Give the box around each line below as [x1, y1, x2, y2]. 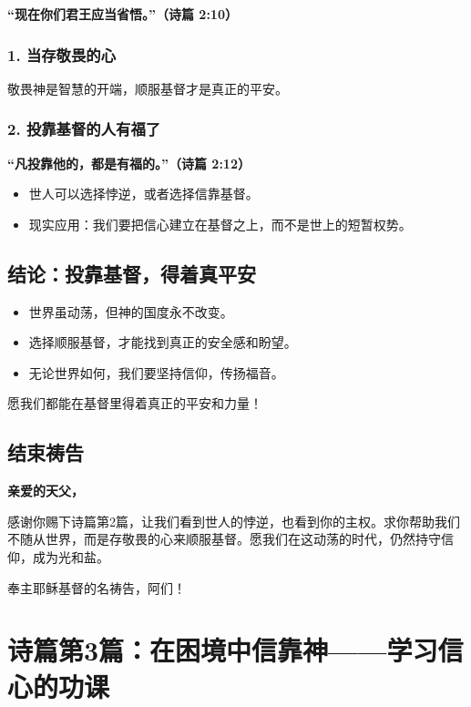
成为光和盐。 [32, 547, 109, 566]
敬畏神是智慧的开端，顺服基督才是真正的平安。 [7, 78, 288, 97]
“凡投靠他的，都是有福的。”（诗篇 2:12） [7, 153, 251, 172]
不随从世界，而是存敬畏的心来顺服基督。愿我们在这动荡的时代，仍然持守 [7, 529, 441, 548]
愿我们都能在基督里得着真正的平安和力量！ [7, 394, 262, 413]
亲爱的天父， [7, 481, 84, 500]
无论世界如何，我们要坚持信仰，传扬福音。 [28, 363, 284, 382]
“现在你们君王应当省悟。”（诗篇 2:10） [7, 5, 238, 23]
